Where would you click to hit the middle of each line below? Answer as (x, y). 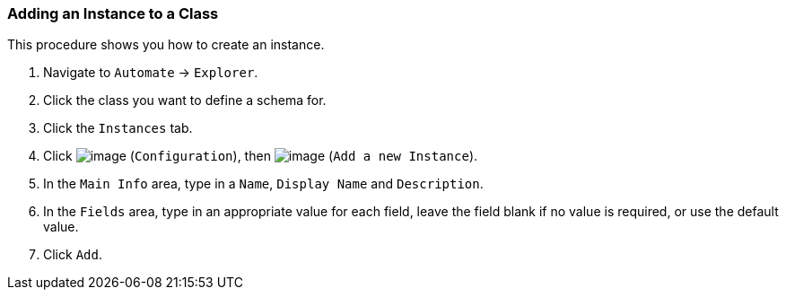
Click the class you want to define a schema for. (185, 100)
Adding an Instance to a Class (113, 13)
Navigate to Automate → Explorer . (151, 73)
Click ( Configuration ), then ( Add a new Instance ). (261, 156)
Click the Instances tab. (118, 128)
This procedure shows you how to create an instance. (166, 45)
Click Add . (73, 255)
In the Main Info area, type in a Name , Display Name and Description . (263, 184)
